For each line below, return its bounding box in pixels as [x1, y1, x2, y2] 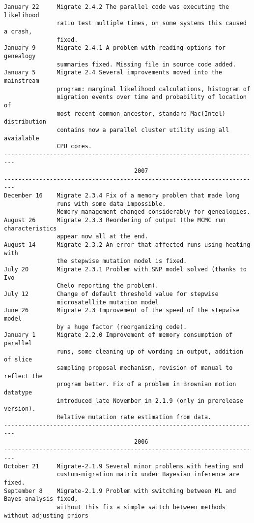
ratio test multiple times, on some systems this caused [56, 20, 247, 27]
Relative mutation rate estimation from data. [56, 413, 212, 421]
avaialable [4, 134, 39, 142]
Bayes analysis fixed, [4, 495, 78, 503]
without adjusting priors [4, 512, 88, 519]
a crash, [4, 28, 32, 35]
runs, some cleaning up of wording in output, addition [56, 348, 243, 355]
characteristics [4, 225, 57, 232]
